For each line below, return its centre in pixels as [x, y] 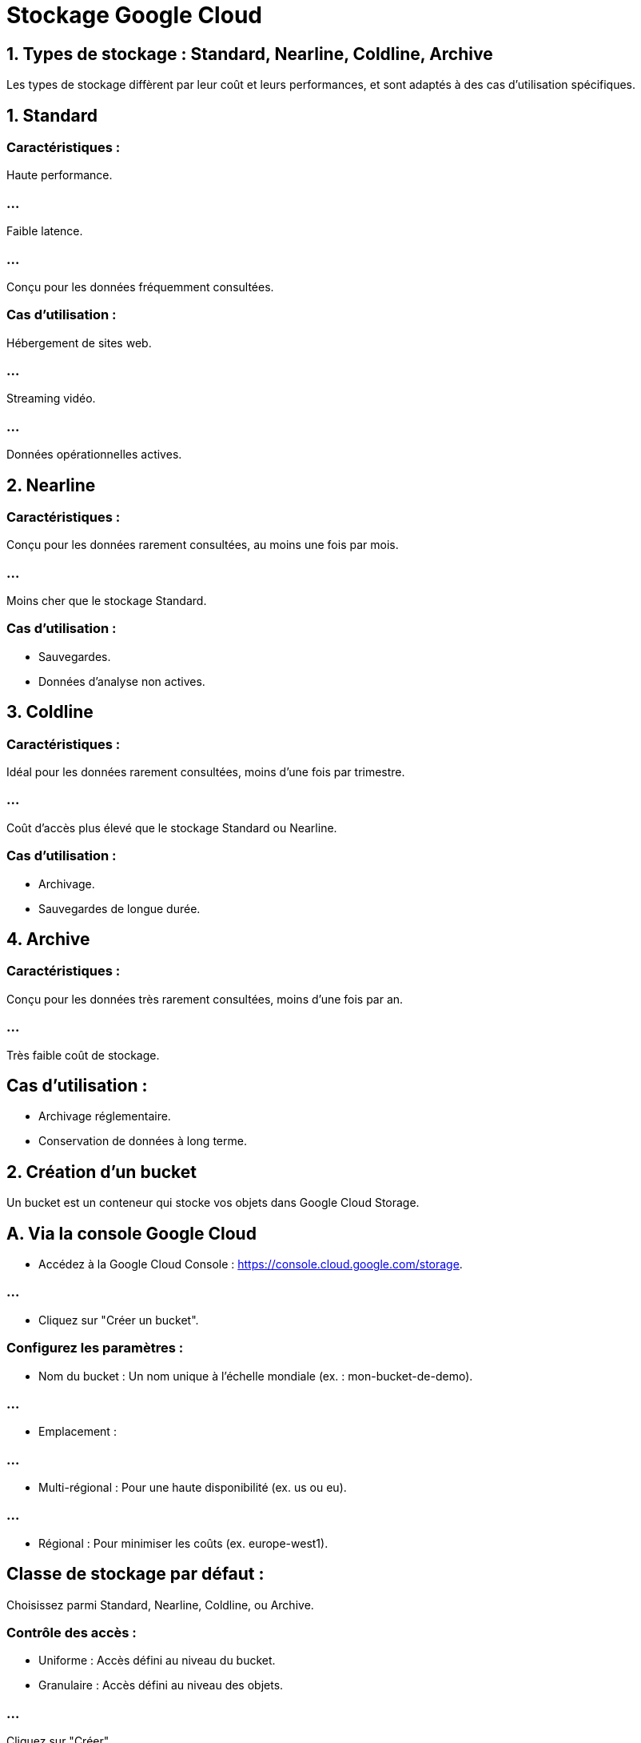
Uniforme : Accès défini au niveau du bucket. [157, 1661]
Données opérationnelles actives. [94, 455]
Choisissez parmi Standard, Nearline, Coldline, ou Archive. [160, 1605]
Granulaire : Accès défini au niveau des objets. [161, 1685]
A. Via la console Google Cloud [131, 1233]
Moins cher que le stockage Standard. [107, 601]
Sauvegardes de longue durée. [119, 908]
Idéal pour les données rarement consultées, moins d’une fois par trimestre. [206, 772]
